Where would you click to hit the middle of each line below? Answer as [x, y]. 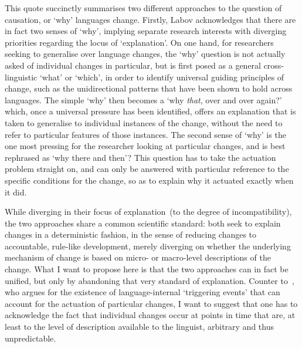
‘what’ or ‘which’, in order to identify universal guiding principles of [162, 77]
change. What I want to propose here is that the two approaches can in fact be [147, 269]
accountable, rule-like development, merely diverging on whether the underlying [148, 246]
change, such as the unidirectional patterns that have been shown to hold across [149, 88]
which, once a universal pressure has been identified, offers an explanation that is [150, 111]
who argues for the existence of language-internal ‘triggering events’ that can [142, 292]
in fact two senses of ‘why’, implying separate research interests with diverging [146, 31]
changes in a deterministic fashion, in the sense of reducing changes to [131, 234]
